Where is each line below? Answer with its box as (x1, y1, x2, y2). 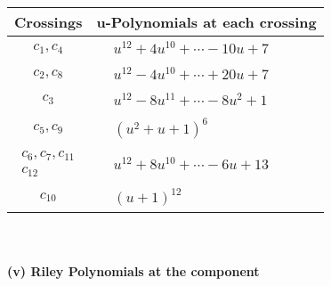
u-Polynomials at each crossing (96, 12, 317, 32)
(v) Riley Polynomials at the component (7, 261, 260, 280)
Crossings (14, 12, 83, 32)
